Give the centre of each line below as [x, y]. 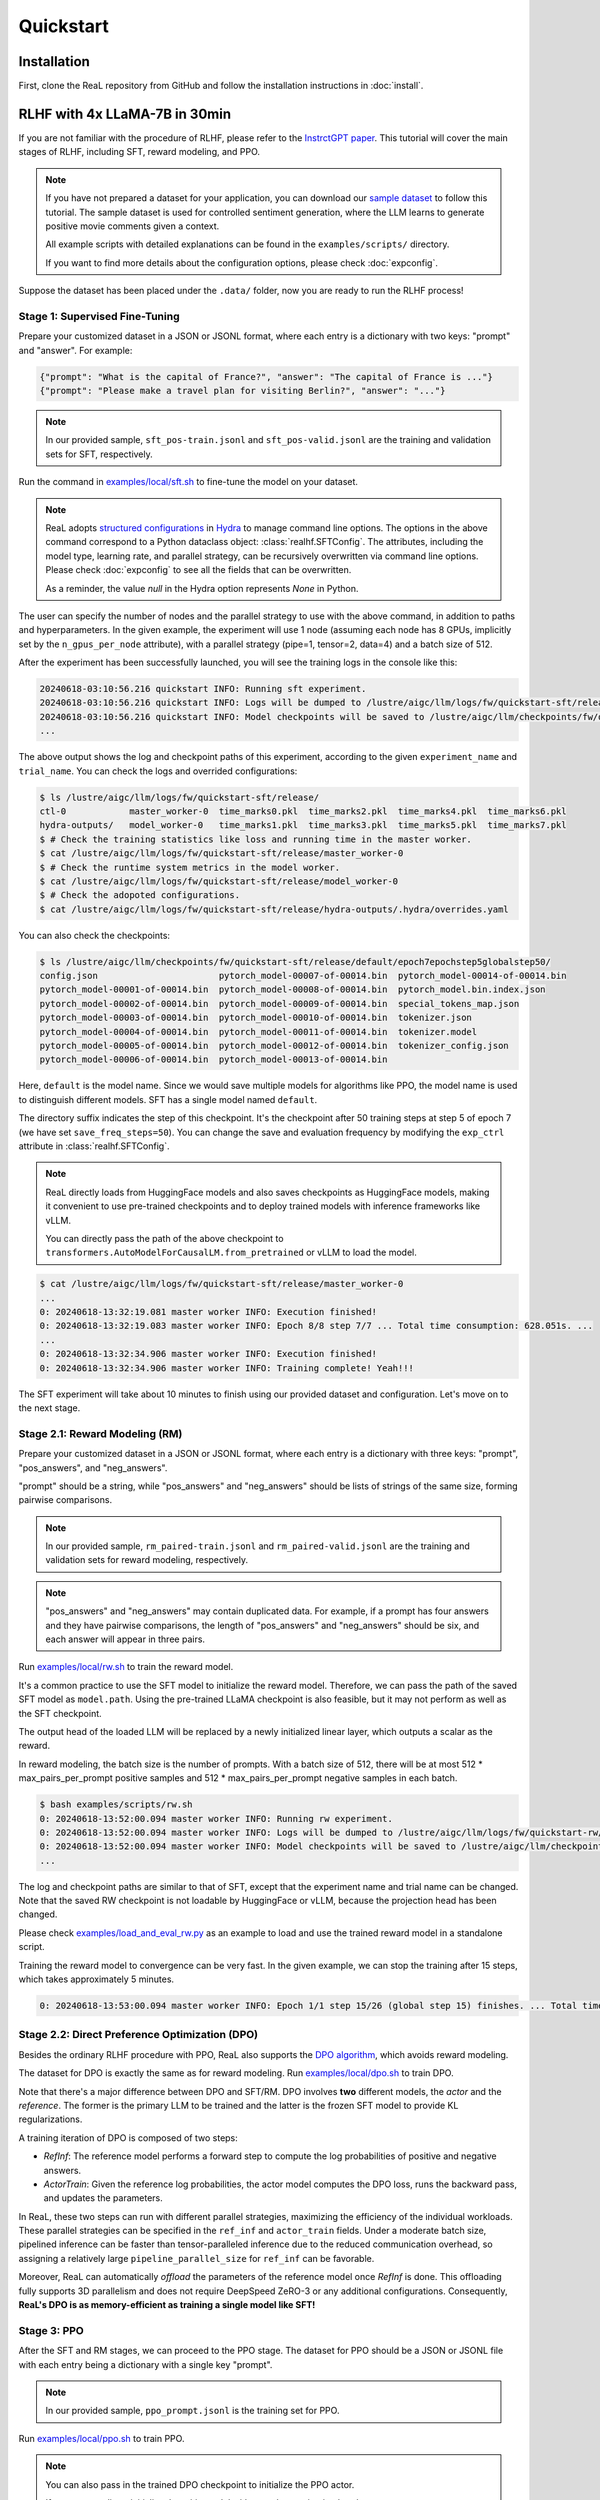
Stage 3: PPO [51, 2330]
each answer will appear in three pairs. [125, 1639]
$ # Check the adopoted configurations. [139, 895]
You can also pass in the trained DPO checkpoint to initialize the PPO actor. [200, 2484]
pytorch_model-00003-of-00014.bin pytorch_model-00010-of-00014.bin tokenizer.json [255, 1018]
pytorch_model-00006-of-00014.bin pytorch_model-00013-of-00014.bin [213, 1059]
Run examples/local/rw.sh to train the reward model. [126, 1667]
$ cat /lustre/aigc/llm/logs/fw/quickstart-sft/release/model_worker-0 [219, 881]
